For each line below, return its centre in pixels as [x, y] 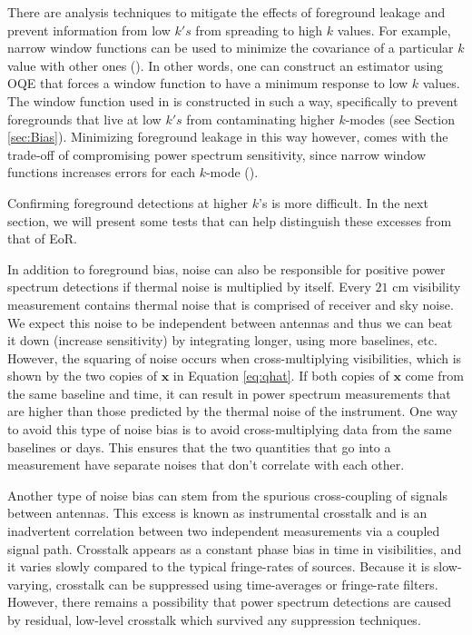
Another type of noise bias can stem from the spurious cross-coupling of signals [228, 495]
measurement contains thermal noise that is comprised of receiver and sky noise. [231, 304]
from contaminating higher [261, 119]
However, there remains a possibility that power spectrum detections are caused [230, 602]
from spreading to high [259, 30]
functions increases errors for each [101, 172]
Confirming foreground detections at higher [128, 202]
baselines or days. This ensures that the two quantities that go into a [199, 446]
